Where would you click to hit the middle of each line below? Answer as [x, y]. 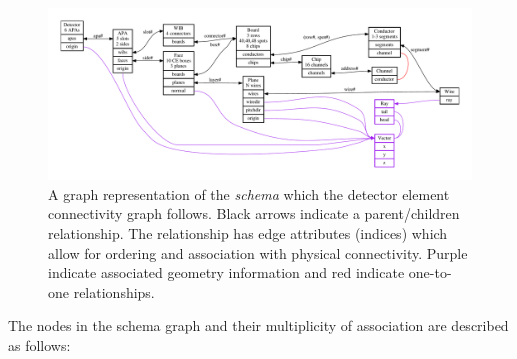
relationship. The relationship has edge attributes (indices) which [248, 233]
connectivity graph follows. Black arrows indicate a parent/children [254, 213]
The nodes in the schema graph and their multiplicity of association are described [258, 325]
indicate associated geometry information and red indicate [226, 272]
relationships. [114, 291]
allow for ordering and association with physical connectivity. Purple [258, 252]
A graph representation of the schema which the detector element [249, 193]
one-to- [430, 272]
